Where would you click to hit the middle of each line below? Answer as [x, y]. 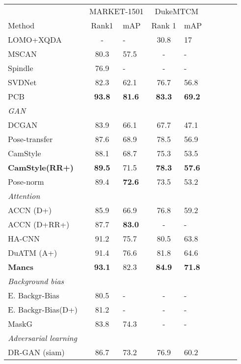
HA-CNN [24, 238]
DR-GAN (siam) [36, 352]
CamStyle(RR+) [41, 167]
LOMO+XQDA [35, 39]
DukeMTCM [177, 11]
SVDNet [22, 82]
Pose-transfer [30, 139]
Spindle [21, 68]
